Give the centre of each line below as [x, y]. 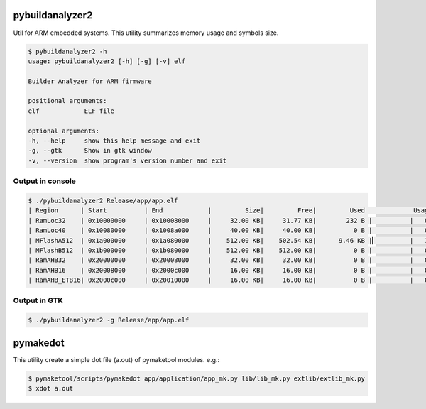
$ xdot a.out [51, 388]
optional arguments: [64, 131]
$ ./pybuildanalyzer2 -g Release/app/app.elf [109, 320]
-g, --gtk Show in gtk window [90, 151]
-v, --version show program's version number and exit [127, 160]
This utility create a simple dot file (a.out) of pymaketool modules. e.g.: [116, 359]
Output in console [44, 181]
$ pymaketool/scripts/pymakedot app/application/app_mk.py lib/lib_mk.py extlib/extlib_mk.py [197, 378]
